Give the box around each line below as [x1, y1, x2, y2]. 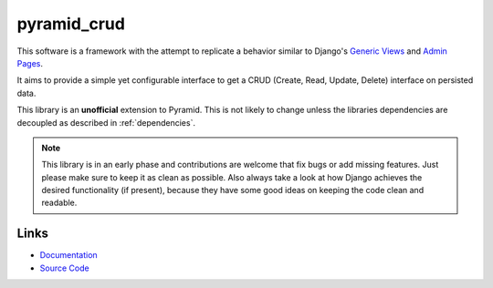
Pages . [16, 57, 43, 68]
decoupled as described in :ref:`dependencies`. [16, 117, 196, 128]
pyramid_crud [16, 14, 125, 34]
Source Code [39, 262, 90, 273]
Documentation [39, 250, 98, 261]
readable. [41, 197, 78, 209]
